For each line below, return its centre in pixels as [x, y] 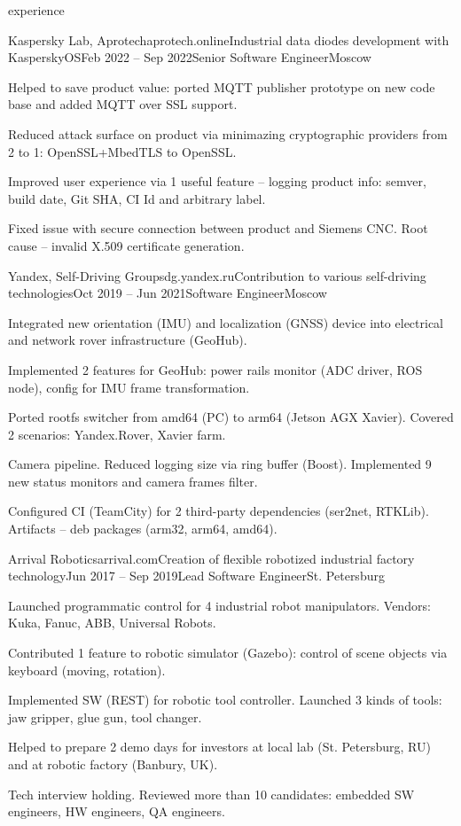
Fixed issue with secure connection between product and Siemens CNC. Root [218, 228]
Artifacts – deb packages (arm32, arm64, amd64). [143, 529]
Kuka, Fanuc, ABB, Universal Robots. [112, 623]
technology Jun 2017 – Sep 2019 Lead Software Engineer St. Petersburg [196, 576]
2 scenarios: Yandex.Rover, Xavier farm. [117, 434]
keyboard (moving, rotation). [87, 670]
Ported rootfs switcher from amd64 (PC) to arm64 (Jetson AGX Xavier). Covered [231, 417]
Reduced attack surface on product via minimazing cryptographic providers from [228, 133]
